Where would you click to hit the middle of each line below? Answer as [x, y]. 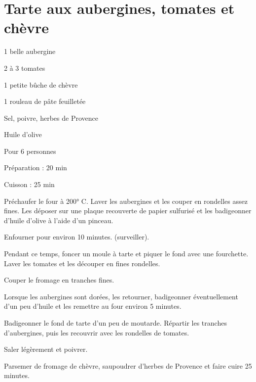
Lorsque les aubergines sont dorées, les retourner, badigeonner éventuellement [121, 296]
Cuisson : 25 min [29, 184]
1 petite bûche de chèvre [41, 84]
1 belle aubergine [30, 51]
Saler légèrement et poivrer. [46, 349]
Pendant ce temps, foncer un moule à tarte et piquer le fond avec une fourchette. [126, 254]
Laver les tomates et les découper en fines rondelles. [82, 263]
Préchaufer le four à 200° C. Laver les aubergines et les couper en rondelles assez [126, 201]
